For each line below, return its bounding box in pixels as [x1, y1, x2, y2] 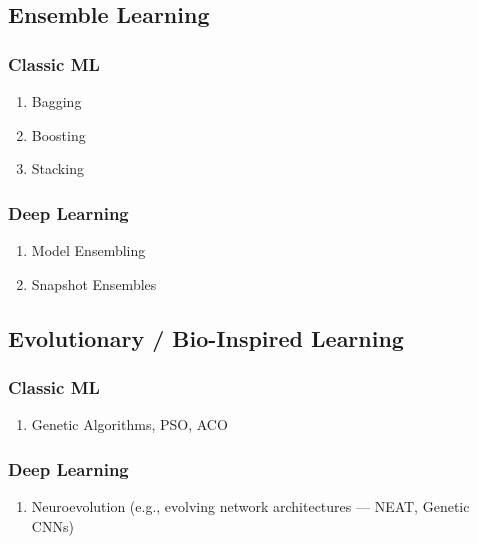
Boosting [31, 124, 86, 145]
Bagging [31, 91, 82, 111]
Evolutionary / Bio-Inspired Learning [8, 322, 404, 353]
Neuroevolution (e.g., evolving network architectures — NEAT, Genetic [31, 496, 470, 516]
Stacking [31, 158, 84, 179]
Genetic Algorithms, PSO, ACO [31, 414, 228, 435]
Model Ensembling [31, 240, 146, 260]
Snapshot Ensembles [31, 273, 157, 294]
